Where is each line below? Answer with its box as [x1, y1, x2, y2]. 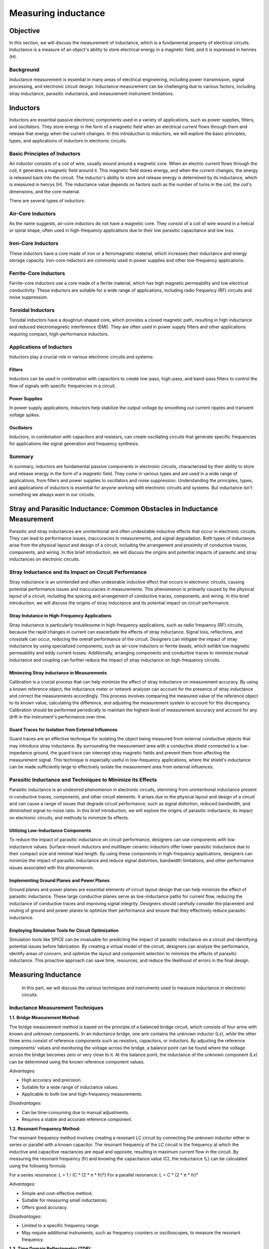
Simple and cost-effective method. [21, 1190, 93, 1196]
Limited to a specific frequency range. [21, 1223, 100, 1229]
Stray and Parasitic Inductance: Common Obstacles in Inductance [9, 505, 218, 513]
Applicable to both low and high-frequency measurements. [21, 1091, 143, 1097]
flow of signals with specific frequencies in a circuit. [9, 383, 117, 389]
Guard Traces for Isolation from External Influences [9, 727, 118, 733]
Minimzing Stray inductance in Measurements [9, 669, 107, 675]
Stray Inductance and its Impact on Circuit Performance [9, 569, 147, 576]
